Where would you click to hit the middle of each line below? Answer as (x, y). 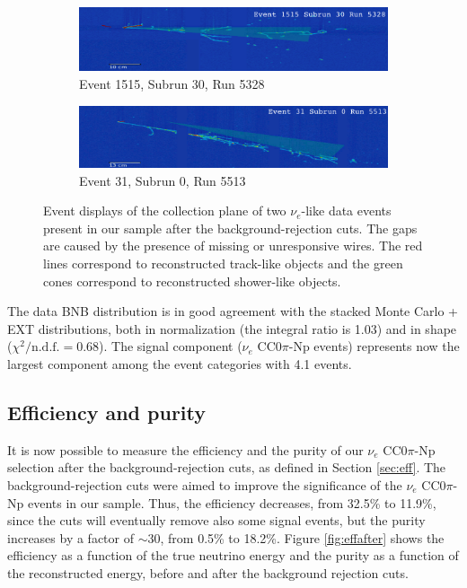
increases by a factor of (70, 537)
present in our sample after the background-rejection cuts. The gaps (230, 228)
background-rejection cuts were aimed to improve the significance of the (205, 484)
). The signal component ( (171, 346)
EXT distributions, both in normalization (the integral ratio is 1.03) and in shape (232, 328)
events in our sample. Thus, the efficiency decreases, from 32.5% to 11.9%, (232, 502)
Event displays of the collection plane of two (165, 211)
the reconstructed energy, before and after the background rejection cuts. (208, 572)
